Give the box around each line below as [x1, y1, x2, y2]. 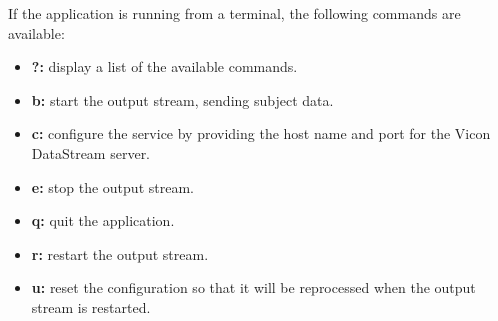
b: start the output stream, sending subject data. [31, 89, 334, 110]
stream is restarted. [31, 296, 151, 317]
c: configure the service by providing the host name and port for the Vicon [31, 123, 491, 144]
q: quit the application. [31, 210, 175, 231]
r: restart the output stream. [31, 243, 209, 264]
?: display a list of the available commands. [31, 56, 298, 77]
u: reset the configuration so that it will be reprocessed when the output [31, 277, 476, 298]
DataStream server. [31, 142, 151, 163]
